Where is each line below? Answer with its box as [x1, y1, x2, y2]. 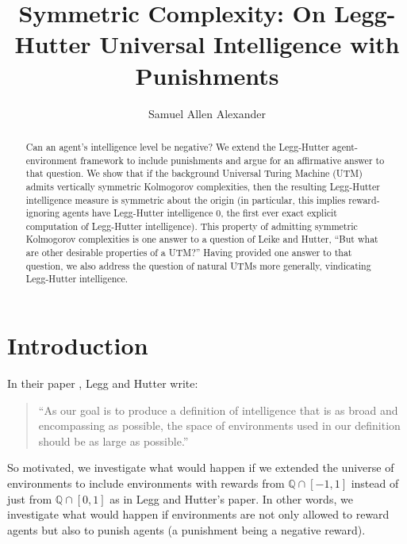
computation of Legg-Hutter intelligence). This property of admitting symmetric [25, 219, 358, 232]
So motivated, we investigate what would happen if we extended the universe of [7, 459, 394, 476]
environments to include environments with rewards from [7, 475, 285, 492]
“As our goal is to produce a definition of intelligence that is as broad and [38, 401, 398, 418]
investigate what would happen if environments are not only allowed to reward [7, 506, 390, 523]
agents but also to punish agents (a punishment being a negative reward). [7, 521, 366, 538]
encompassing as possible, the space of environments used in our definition [38, 417, 401, 434]
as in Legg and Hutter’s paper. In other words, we [109, 490, 353, 507]
